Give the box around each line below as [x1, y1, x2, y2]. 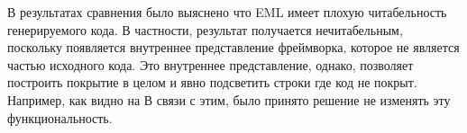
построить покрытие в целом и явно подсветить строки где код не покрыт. [7, 73, 417, 92]
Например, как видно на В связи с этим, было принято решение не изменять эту [7, 90, 451, 109]
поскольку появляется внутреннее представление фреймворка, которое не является [7, 38, 460, 57]
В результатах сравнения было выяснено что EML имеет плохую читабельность [7, 3, 447, 21]
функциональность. [7, 108, 113, 127]
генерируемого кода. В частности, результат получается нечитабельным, [7, 20, 403, 39]
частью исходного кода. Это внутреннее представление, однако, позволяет [7, 55, 414, 74]
